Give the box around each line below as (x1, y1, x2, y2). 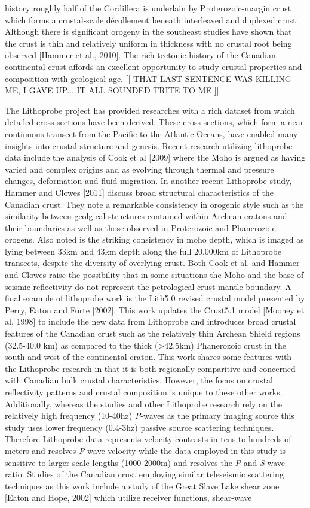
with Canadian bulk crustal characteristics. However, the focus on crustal (5, 374, 273, 386)
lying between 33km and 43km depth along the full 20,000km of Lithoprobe (5, 244, 282, 257)
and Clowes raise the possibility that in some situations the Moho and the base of (5, 268, 304, 281)
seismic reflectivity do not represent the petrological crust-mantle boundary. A (5, 280, 291, 292)
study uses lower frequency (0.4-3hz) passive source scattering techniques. (5, 421, 274, 433)
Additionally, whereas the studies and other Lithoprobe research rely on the (5, 397, 282, 410)
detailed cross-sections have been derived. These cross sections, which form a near (5, 116, 304, 128)
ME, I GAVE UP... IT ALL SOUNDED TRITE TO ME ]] (5, 84, 219, 96)
